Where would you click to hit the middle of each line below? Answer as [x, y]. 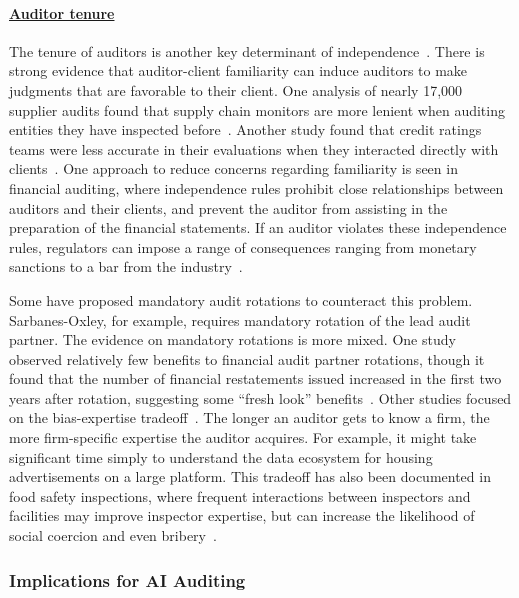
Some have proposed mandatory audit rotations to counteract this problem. [241, 299]
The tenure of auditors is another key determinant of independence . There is [247, 50]
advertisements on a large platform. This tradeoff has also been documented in [250, 476]
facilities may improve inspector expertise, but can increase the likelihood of [242, 515]
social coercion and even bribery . [113, 535]
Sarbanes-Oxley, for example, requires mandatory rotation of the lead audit [240, 319]
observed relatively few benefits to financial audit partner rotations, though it [247, 358]
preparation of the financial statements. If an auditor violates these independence [258, 227]
